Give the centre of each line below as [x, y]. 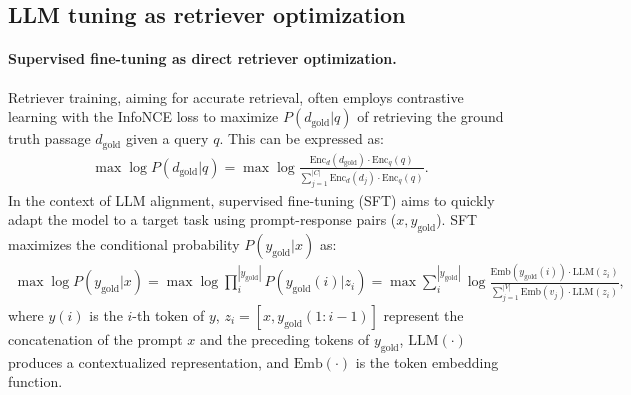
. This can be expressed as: [301, 138]
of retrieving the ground [430, 116]
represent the [423, 314]
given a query [167, 138]
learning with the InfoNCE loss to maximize [143, 116]
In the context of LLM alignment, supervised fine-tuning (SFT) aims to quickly [251, 199]
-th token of [168, 314]
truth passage [49, 138]
